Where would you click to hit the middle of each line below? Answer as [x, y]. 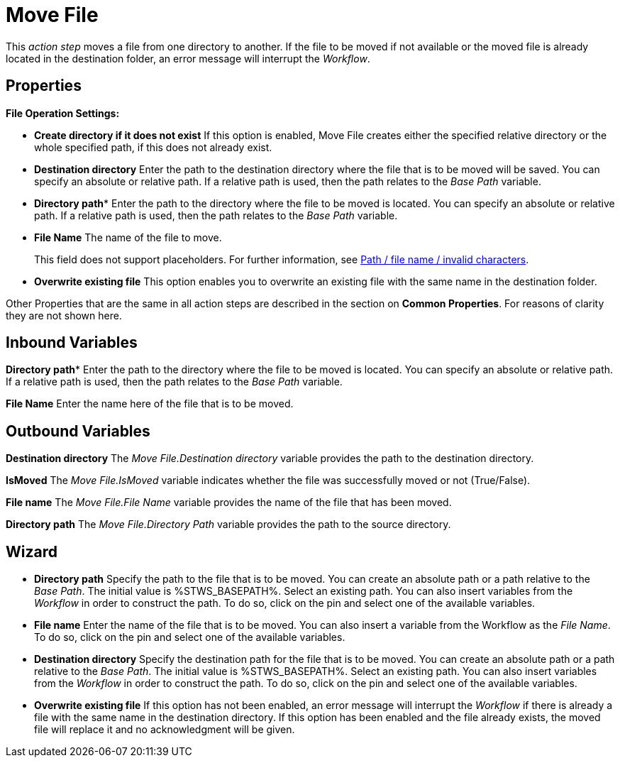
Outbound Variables [78, 431]
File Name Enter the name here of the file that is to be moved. [150, 404]
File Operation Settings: [63, 113]
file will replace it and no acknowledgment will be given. [165, 730]
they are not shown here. [64, 315]
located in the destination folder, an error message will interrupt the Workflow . [188, 58]
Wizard [32, 551]
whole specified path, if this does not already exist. [153, 147]
